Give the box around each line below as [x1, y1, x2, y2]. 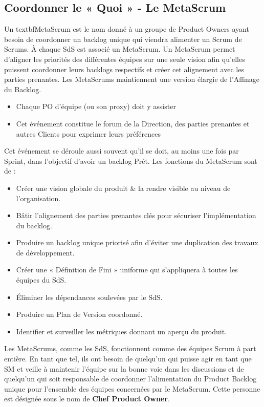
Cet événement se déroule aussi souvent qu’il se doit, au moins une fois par [4, 145, 239, 156]
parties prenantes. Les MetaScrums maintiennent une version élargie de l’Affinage [4, 74, 259, 84]
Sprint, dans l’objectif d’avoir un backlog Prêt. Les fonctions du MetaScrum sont [4, 155, 257, 166]
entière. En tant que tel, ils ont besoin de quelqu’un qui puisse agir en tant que [4, 353, 252, 364]
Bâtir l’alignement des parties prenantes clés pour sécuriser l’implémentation [16, 210, 256, 221]
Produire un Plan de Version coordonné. [16, 309, 143, 319]
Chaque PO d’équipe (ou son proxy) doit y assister [16, 101, 176, 112]
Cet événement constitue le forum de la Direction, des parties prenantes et [16, 118, 250, 128]
